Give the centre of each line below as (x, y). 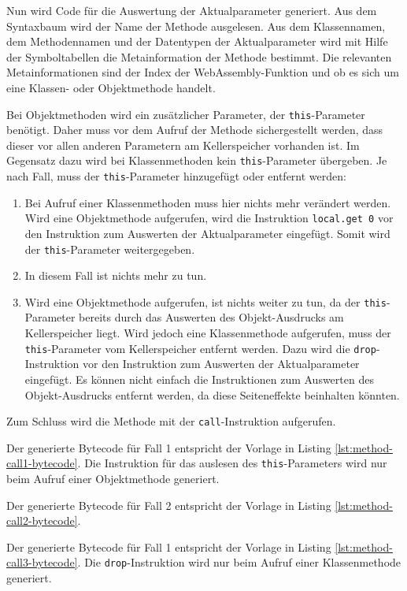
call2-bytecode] (42, 520)
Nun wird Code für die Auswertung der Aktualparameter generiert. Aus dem (192, 10)
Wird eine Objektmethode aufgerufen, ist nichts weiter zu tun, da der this (205, 301)
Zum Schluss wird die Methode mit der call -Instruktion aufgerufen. (171, 421)
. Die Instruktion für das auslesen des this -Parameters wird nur (232, 463)
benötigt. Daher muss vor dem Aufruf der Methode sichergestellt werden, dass (195, 130)
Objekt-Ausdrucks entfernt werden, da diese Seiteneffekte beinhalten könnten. (212, 394)
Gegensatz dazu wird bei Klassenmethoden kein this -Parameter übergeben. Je (197, 160)
